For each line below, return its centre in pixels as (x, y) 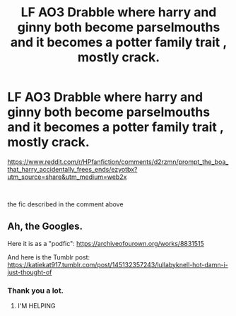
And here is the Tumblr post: (49, 257)
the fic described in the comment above (65, 204)
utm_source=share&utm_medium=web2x (67, 177)
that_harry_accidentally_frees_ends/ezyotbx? (72, 169)
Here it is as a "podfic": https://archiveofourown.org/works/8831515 (106, 243)
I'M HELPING (36, 306)
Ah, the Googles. (45, 227)
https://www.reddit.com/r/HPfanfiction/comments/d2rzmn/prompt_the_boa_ (118, 162)
